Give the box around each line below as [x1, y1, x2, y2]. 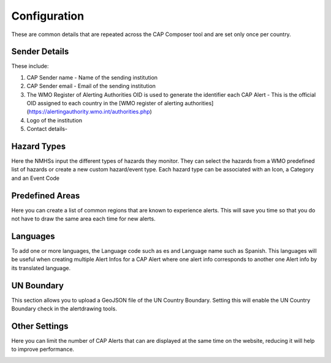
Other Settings [11, 321, 69, 331]
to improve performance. [11, 346, 75, 353]
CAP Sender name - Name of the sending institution [26, 73, 158, 81]
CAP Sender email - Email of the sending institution [26, 83, 156, 90]
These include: [11, 62, 49, 70]
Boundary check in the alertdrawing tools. [11, 305, 118, 312]
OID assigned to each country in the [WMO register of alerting [26, 100, 184, 107]
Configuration [11, 9, 85, 23]
